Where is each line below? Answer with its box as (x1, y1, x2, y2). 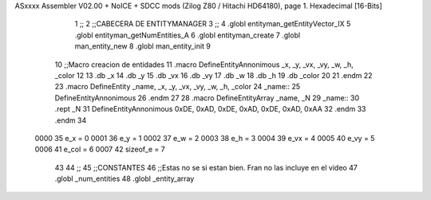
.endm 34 (54, 116, 87, 125)
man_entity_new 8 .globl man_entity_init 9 (74, 41, 212, 51)
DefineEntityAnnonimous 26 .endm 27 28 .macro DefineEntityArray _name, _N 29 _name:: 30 (54, 92, 360, 103)
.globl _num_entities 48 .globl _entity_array (54, 174, 195, 183)
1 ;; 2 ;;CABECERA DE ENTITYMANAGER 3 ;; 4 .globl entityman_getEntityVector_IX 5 (74, 19, 351, 29)
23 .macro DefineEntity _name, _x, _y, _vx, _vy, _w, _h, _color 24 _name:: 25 (54, 82, 301, 92)
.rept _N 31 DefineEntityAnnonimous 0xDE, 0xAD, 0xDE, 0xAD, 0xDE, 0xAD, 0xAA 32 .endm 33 (54, 104, 366, 114)
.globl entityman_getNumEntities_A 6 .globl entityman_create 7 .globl (74, 30, 301, 40)
